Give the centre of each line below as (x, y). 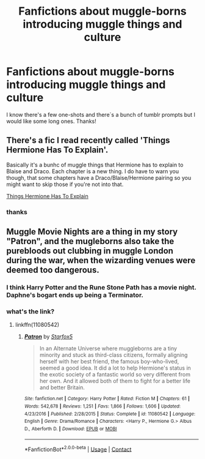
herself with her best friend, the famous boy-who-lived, (109, 362)
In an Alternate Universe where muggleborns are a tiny (108, 349)
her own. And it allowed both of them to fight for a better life (115, 381)
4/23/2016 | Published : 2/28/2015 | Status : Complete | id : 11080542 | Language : (110, 414)
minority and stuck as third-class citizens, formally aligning (113, 355)
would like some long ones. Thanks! (51, 121)
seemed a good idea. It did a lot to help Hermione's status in (115, 368)
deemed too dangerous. (53, 270)
